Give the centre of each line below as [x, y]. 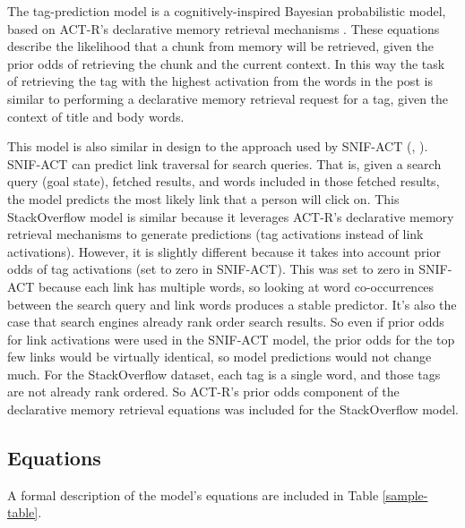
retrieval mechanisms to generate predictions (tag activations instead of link [215, 234]
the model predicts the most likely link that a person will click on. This [203, 198]
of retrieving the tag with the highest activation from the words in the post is [220, 81]
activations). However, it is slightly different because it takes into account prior [224, 251]
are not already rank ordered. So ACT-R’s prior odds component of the [203, 392]
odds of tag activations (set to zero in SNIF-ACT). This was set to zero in [211, 269]
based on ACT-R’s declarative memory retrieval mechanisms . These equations [224, 28]
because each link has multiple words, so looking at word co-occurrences [236, 286]
